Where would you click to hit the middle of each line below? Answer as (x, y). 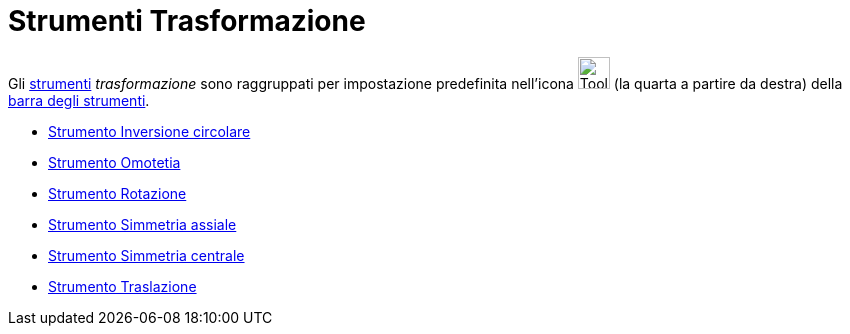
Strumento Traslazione (122, 286)
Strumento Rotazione (117, 193)
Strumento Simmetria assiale (142, 224)
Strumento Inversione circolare (149, 131)
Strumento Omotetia (114, 162)
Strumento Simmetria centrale (146, 255)
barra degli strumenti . (79, 100)
